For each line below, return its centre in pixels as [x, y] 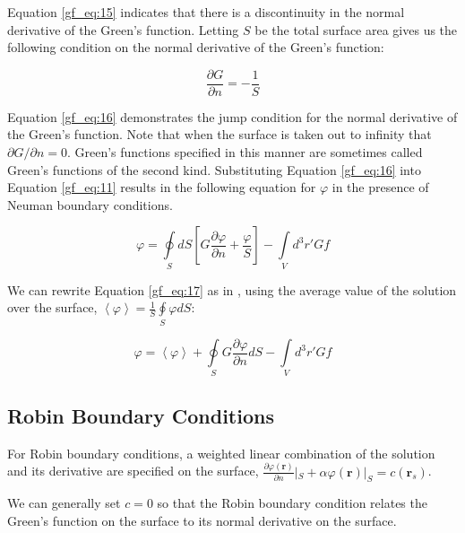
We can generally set [64, 503]
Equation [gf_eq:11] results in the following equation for [162, 187]
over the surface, [52, 307]
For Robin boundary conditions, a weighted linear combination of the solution [221, 453]
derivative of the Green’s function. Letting [123, 29]
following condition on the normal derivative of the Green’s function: [196, 47]
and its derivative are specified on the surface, [133, 471]
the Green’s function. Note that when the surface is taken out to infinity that [220, 134]
